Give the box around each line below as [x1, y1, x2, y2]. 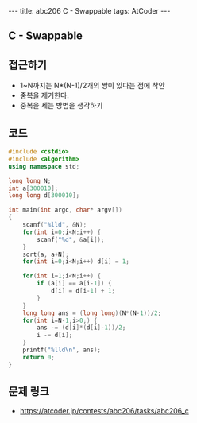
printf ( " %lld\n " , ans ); [22, 346, 102, 355]
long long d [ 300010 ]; [8, 192, 80, 200]
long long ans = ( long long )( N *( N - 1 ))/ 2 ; [22, 309, 162, 317]
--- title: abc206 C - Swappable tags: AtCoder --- [8, 6, 171, 15]
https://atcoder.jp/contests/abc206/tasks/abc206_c [19, 406, 189, 416]
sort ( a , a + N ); [22, 250, 69, 258]
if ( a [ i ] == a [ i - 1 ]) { [37, 280, 112, 288]
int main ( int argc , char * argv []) [8, 206, 123, 214]
